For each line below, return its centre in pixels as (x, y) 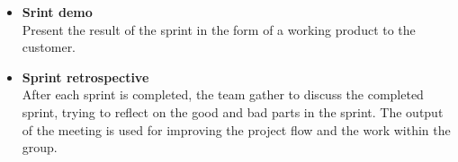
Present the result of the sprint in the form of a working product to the (219, 29)
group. (40, 147)
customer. (49, 47)
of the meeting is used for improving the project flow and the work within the (236, 129)
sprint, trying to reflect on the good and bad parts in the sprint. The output (233, 111)
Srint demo (57, 12)
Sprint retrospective (85, 77)
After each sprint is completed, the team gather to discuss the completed (223, 94)
